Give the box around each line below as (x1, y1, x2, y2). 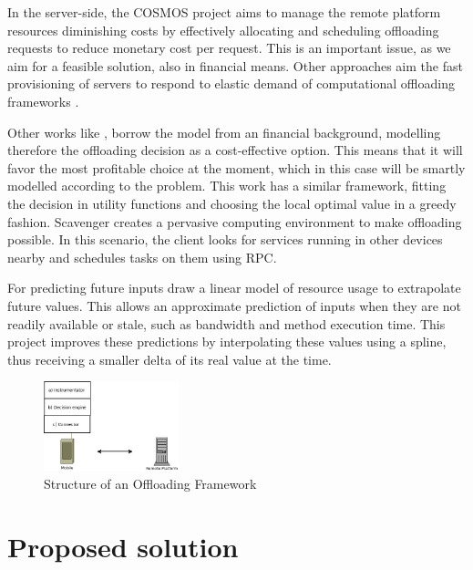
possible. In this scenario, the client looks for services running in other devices (7, 230, 443, 249)
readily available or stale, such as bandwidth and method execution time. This (7, 314, 446, 333)
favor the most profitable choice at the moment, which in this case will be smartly (7, 158, 466, 177)
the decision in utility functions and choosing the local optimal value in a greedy (7, 193, 457, 212)
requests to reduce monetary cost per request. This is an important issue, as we (7, 38, 451, 57)
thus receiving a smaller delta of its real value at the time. (7, 349, 332, 368)
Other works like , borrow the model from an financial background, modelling (7, 122, 441, 141)
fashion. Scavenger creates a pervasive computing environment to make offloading (7, 212, 462, 231)
